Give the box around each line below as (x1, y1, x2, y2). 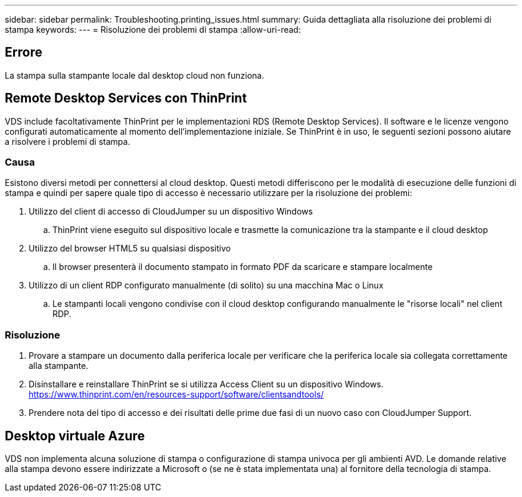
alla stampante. (29, 361, 89, 371)
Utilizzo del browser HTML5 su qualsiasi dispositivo (29, 243, 231, 254)
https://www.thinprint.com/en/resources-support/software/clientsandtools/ (29, 389, 324, 400)
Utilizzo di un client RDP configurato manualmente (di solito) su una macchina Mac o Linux (29, 280, 384, 291)
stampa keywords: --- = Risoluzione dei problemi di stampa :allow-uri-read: (5, 24, 301, 35)
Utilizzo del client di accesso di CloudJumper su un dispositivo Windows (29, 206, 313, 217)
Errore (5, 45, 42, 60)
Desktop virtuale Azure (5, 428, 145, 443)
